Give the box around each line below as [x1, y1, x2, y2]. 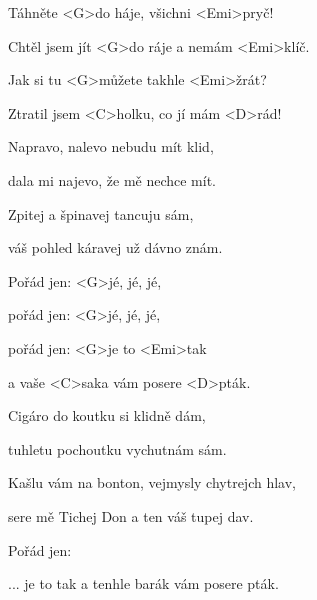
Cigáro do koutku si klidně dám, [8, 405, 206, 426]
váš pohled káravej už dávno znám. [8, 237, 223, 258]
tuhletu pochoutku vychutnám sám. [8, 438, 227, 459]
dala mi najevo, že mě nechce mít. [8, 169, 217, 190]
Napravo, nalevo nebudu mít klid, [8, 136, 214, 157]
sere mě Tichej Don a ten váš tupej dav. [8, 505, 254, 526]
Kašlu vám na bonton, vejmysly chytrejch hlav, [8, 472, 296, 493]
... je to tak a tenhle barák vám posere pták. [8, 573, 279, 594]
